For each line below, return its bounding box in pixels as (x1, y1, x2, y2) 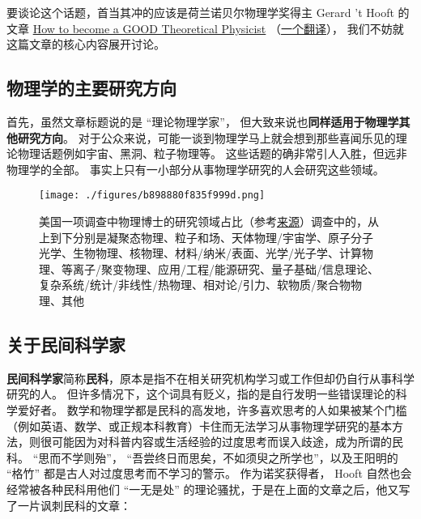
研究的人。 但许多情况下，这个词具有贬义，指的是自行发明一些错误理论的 (6, 385, 396, 402)
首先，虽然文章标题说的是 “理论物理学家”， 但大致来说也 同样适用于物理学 (6, 113, 399, 130)
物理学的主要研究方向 (6, 75, 176, 100)
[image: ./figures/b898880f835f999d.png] (39, 189, 266, 202)
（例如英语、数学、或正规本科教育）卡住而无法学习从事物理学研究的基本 (6, 417, 392, 434)
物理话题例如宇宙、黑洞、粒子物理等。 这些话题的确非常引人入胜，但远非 (17, 145, 407, 162)
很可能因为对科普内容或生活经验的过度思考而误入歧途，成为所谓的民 (40, 433, 403, 450)
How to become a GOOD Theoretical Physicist (32, 19, 266, 36)
